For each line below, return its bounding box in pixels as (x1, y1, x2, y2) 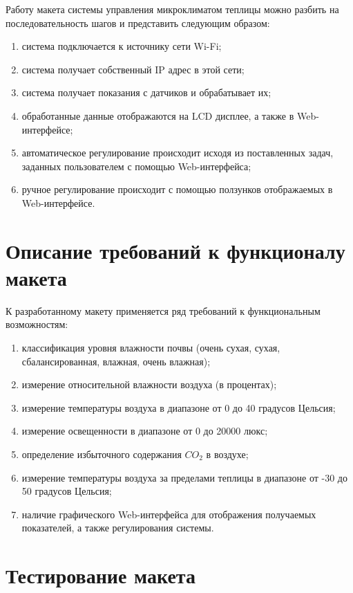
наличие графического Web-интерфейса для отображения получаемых (21, 507, 316, 521)
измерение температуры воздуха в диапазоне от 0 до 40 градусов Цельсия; (21, 400, 336, 414)
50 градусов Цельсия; (21, 484, 112, 498)
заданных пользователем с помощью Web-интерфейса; (21, 158, 251, 173)
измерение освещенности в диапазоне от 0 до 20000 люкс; (21, 423, 268, 438)
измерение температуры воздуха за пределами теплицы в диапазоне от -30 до (21, 470, 347, 484)
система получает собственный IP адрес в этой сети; (21, 62, 245, 76)
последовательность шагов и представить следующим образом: (6, 15, 270, 30)
